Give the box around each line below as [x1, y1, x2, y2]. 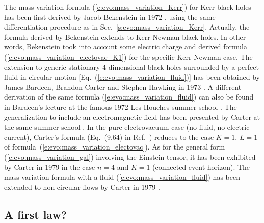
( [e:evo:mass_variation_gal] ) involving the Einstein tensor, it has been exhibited [4, 151, 256, 162]
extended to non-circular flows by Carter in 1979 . [4, 181, 160, 192]
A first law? [4, 206, 67, 222]
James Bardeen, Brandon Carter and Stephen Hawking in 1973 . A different [4, 81, 242, 92]
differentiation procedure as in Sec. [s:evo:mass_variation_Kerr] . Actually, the [4, 21, 250, 32]
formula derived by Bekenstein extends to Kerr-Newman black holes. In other [4, 31, 246, 42]
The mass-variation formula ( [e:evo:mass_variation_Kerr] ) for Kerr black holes [4, 2, 251, 12]
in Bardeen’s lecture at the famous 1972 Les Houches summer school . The [4, 101, 237, 112]
